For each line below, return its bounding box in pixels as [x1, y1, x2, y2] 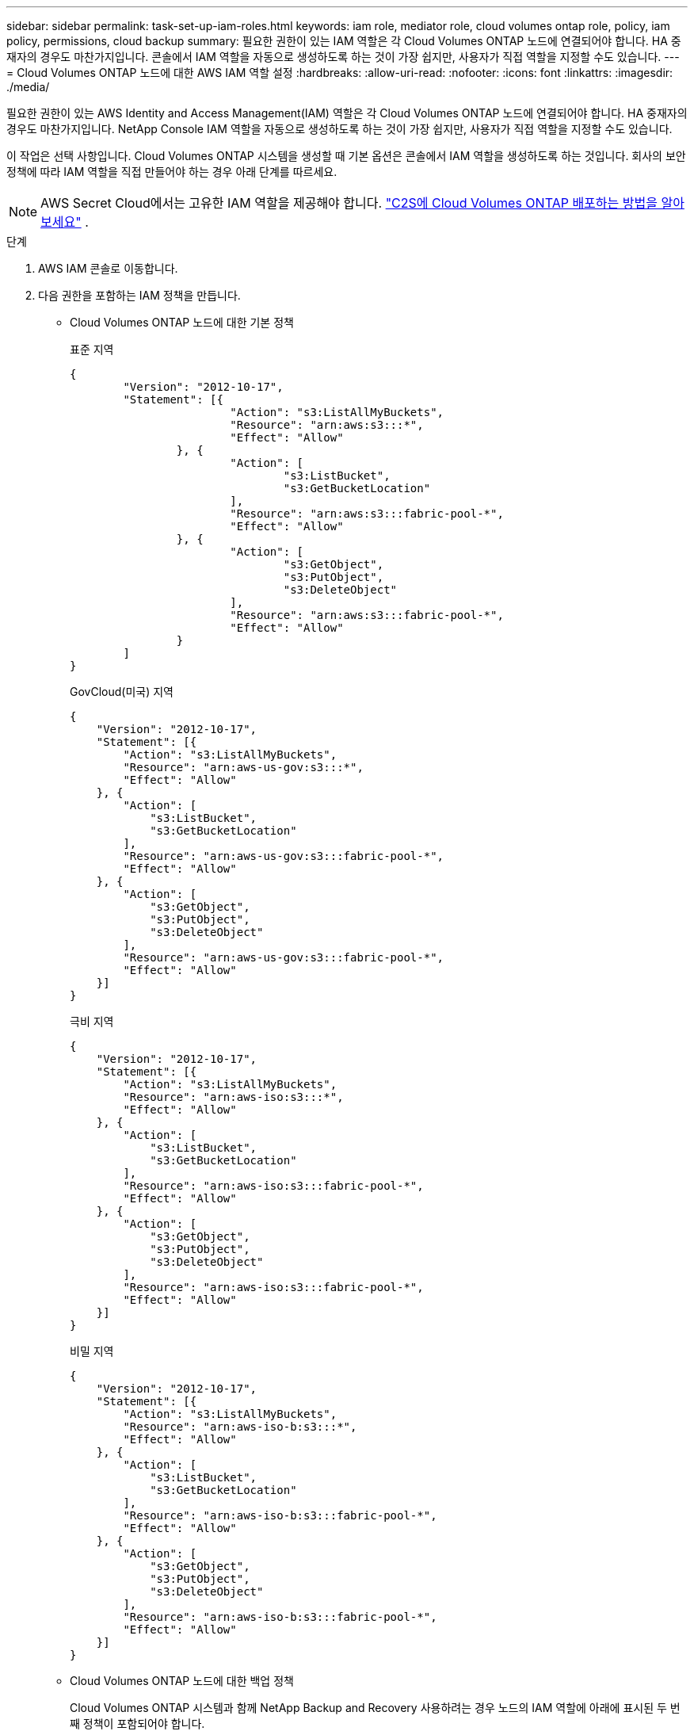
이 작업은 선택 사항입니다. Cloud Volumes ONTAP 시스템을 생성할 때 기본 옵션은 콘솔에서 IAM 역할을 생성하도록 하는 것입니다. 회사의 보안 [6, 149, 686, 162]
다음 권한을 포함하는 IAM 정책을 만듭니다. [38, 288, 241, 302]
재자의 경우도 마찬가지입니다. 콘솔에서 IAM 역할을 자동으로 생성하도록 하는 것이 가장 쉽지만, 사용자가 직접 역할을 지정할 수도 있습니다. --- [6, 50, 680, 63]
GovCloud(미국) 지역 [70, 685, 173, 698]
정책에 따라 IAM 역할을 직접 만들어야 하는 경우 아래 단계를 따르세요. [6, 165, 337, 178]
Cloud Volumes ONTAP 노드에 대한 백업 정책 [70, 1674, 294, 1687]
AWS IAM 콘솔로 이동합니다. [38, 262, 178, 275]
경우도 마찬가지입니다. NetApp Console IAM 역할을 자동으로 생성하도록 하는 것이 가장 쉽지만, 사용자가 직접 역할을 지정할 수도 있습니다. [6, 122, 673, 136]
